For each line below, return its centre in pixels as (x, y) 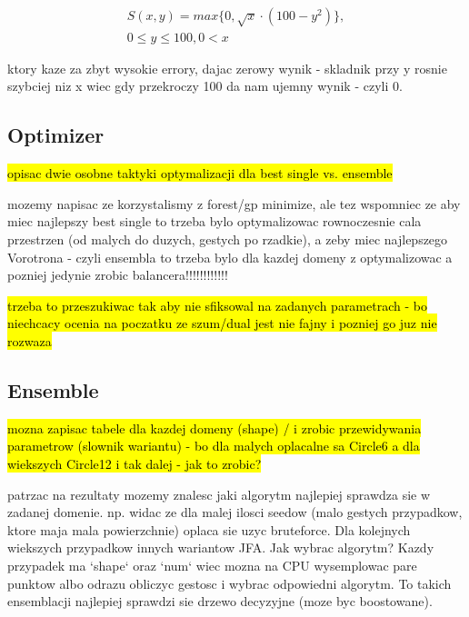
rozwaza (30, 340)
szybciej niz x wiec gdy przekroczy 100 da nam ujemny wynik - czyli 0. (205, 86)
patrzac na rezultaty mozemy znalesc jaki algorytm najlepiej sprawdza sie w (219, 494)
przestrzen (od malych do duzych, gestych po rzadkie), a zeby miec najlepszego (228, 239)
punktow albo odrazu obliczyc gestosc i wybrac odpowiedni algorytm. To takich (230, 583)
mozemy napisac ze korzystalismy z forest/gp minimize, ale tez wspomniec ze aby (234, 203)
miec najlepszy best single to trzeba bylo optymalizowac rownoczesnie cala (215, 221)
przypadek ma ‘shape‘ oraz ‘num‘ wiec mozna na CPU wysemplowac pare (212, 565)
